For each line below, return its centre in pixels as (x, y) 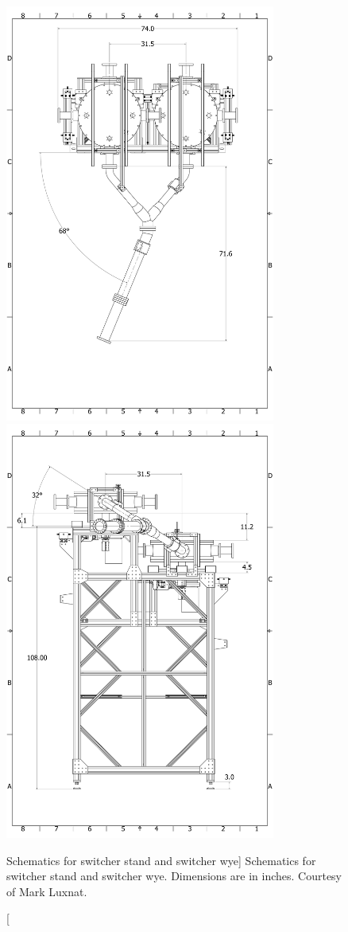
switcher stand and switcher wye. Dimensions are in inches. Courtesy (174, 876)
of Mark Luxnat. (47, 891)
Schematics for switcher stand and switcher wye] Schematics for (161, 860)
